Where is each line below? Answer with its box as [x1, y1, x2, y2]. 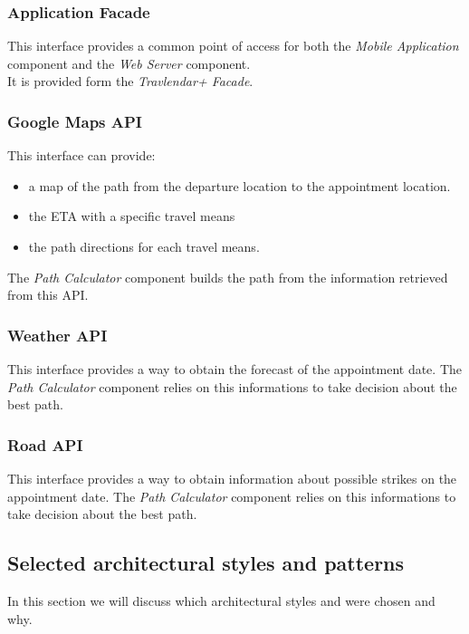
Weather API [7, 323, 108, 346]
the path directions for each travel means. [28, 237, 260, 255]
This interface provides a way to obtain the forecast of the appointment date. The [7, 360, 462, 378]
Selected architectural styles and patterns [7, 549, 405, 577]
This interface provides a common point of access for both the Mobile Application [7, 36, 459, 55]
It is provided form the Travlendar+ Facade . [7, 72, 254, 91]
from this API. [7, 285, 89, 304]
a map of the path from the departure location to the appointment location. [28, 176, 451, 195]
